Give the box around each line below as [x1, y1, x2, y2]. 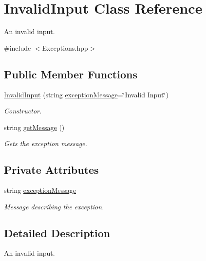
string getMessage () [4, 122, 65, 132]
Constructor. [4, 106, 42, 116]
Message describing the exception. [4, 201, 104, 211]
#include [4, 42, 31, 53]
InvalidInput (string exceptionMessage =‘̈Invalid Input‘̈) [4, 89, 169, 99]
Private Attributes [4, 162, 99, 177]
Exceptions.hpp [42, 42, 88, 53]
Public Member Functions [4, 66, 137, 81]
